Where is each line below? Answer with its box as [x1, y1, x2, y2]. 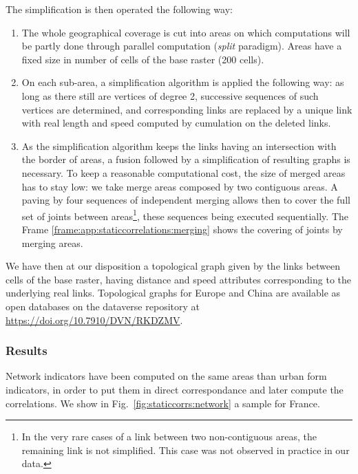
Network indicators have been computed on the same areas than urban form [6, 369, 327, 383]
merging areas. [21, 235, 83, 250]
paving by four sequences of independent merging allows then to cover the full [21, 193, 350, 207]
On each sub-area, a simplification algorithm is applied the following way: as [21, 75, 344, 89]
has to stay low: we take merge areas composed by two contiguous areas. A [21, 179, 338, 193]
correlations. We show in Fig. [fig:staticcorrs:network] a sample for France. [6, 396, 320, 410]
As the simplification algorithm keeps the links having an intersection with [21, 138, 337, 153]
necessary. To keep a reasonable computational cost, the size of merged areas [21, 165, 346, 180]
